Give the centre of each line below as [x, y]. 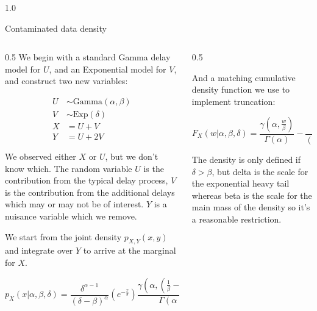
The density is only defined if [246, 159]
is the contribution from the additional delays [90, 192]
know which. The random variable [69, 168]
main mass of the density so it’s [251, 207]
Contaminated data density [56, 28]
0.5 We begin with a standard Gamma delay [88, 57]
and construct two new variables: [66, 81]
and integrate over [39, 250]
